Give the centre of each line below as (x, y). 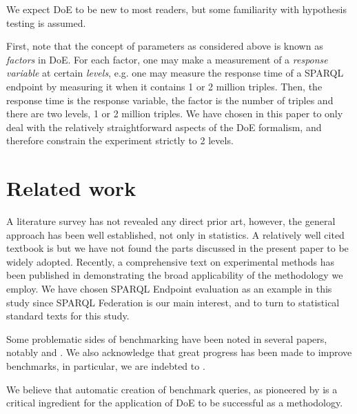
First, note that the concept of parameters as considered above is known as (165, 46)
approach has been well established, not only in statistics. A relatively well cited (175, 234)
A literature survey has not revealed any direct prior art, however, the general (171, 221)
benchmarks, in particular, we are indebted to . (106, 366)
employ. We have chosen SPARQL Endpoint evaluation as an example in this (169, 289)
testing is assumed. (46, 22)
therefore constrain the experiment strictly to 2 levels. (120, 140)
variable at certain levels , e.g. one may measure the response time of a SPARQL (175, 73)
